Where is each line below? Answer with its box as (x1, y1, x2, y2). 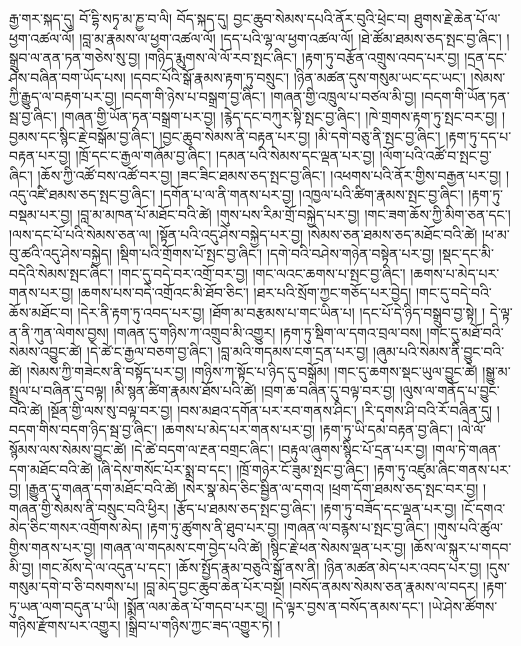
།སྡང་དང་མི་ (438, 243, 494, 264)
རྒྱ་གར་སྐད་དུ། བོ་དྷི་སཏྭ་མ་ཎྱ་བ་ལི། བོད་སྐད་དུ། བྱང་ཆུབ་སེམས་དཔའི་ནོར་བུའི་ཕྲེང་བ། (9, 8, 410, 28)
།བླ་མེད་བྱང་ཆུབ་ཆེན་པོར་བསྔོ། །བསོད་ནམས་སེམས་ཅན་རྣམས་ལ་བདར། (143, 576, 479, 597)
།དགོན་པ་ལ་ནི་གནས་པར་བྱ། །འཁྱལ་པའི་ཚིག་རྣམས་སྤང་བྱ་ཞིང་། (159, 184, 464, 205)
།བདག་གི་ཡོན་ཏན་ (421, 86, 510, 107)
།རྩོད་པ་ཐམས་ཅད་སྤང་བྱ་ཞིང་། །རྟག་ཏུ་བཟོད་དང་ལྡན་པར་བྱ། (173, 497, 457, 518)
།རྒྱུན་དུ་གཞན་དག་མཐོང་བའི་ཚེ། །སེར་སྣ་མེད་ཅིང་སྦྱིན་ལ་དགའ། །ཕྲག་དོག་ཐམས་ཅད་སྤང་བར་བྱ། (25, 478, 479, 499)
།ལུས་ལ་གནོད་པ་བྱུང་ (399, 380, 500, 401)
